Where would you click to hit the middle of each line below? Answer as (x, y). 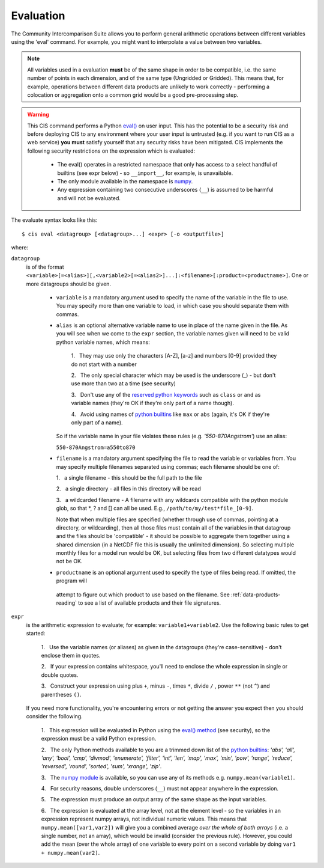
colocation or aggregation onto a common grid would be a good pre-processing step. (133, 95)
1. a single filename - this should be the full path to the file (129, 477)
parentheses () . (61, 694)
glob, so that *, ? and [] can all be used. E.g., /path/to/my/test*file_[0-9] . (155, 509)
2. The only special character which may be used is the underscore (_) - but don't (173, 375)
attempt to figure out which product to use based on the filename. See (143, 594)
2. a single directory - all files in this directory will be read (128, 489)
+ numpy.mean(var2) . (70, 852)
